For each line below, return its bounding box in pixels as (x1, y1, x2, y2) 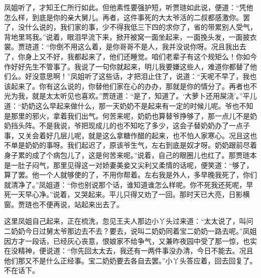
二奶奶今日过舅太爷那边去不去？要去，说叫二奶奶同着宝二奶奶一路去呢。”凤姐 (4, 226, 257, 236)
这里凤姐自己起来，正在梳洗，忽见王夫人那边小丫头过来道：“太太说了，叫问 (4, 216, 253, 226)
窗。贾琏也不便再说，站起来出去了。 (4, 199, 123, 209)
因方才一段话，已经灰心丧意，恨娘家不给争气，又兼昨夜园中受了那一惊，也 (4, 235, 250, 246)
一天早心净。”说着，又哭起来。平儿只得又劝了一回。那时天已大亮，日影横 (11, 189, 250, 200)
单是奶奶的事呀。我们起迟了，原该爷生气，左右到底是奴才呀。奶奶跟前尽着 (11, 140, 257, 150)
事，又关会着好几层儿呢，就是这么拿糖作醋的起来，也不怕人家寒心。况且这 (4, 130, 250, 140)
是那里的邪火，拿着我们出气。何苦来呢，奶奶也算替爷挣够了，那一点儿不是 (4, 110, 250, 121)
